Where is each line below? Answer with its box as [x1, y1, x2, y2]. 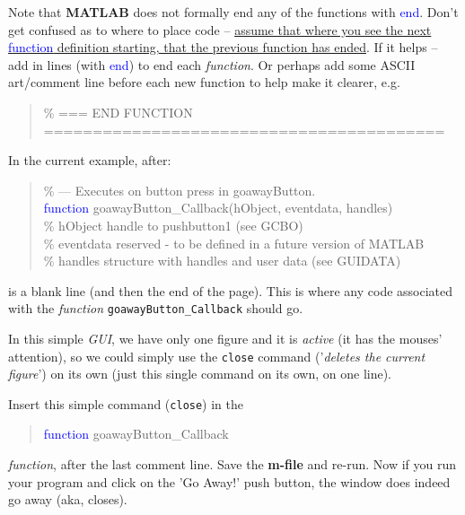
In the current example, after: [8, 151, 171, 170]
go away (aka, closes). [8, 490, 127, 509]
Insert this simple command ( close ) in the [8, 394, 244, 413]
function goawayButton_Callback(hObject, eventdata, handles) [43, 198, 393, 217]
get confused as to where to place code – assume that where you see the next [8, 20, 432, 39]
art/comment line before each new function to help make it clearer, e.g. [8, 73, 400, 92]
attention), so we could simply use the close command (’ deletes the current [8, 346, 426, 365]
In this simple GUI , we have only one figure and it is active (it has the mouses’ [8, 328, 443, 347]
